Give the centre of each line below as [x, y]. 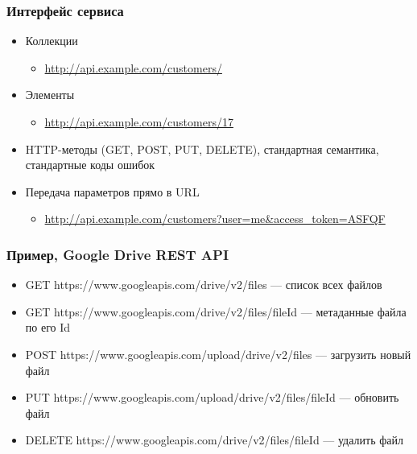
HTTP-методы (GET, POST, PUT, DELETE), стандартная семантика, [202, 149]
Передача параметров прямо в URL [112, 191]
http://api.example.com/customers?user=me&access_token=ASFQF [215, 219]
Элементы [50, 95]
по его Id [48, 327]
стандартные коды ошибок [90, 165]
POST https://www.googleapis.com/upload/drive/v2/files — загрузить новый [218, 354]
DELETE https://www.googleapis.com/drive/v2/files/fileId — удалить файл [214, 440]
